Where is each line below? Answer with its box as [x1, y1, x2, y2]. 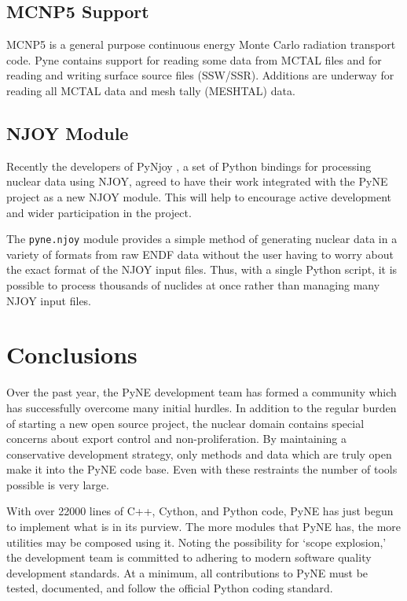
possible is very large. [6, 476, 109, 492]
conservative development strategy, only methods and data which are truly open [6, 445, 392, 462]
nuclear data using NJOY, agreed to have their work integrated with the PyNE [6, 173, 388, 190]
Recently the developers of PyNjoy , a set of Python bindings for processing [6, 157, 372, 174]
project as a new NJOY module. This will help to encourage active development [6, 188, 391, 205]
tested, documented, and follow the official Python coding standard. [6, 580, 333, 596]
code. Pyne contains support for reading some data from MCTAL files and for [6, 51, 382, 68]
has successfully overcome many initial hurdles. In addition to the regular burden [6, 399, 397, 415]
